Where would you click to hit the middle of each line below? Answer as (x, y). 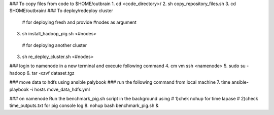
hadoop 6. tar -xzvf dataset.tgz (42, 73)
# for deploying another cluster (55, 45)
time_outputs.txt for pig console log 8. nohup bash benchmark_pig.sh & (84, 105)
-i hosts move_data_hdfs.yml (60, 89)
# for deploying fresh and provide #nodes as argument (79, 22)
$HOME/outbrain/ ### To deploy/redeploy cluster (61, 11)
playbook (19, 89)
